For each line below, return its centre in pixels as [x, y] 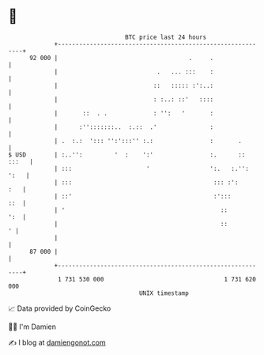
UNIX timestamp [164, 293]
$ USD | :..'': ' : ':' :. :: [127, 155]
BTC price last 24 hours [166, 37]
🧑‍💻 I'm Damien [32, 327]
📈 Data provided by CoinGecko [60, 308]
